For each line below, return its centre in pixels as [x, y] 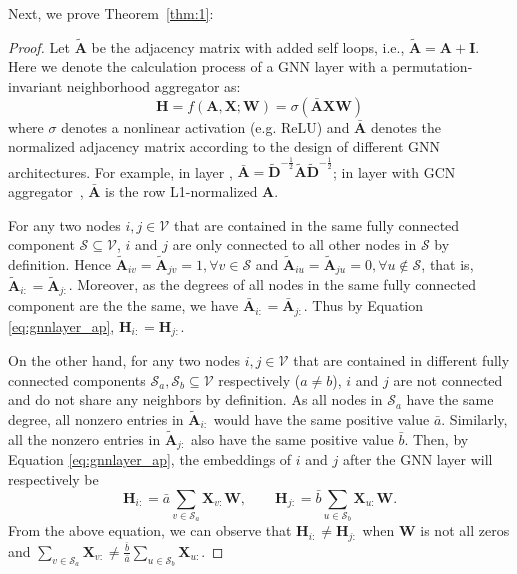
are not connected [448, 379]
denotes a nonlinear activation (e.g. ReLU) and [205, 126]
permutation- [432, 66]
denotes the [406, 126]
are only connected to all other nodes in [294, 244]
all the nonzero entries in [84, 438]
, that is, [447, 263]
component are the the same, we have [123, 305]
